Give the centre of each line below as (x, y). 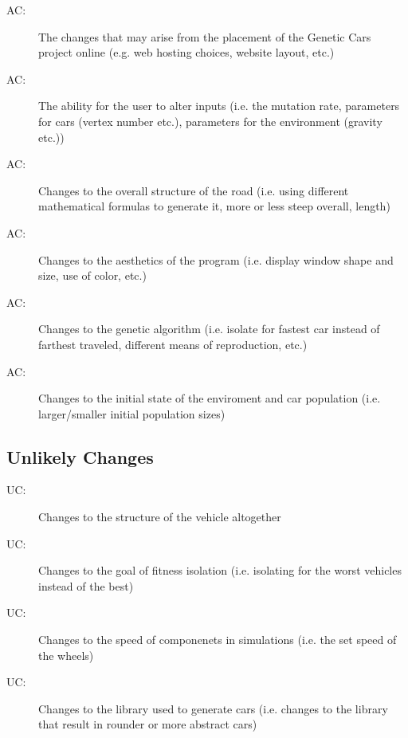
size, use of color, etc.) (92, 275)
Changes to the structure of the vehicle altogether (160, 517)
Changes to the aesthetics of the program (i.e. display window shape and (216, 259)
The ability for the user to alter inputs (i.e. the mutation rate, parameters (219, 106)
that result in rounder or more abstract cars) (148, 724)
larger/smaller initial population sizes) (132, 413)
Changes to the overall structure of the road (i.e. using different (194, 190)
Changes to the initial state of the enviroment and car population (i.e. (210, 398)
